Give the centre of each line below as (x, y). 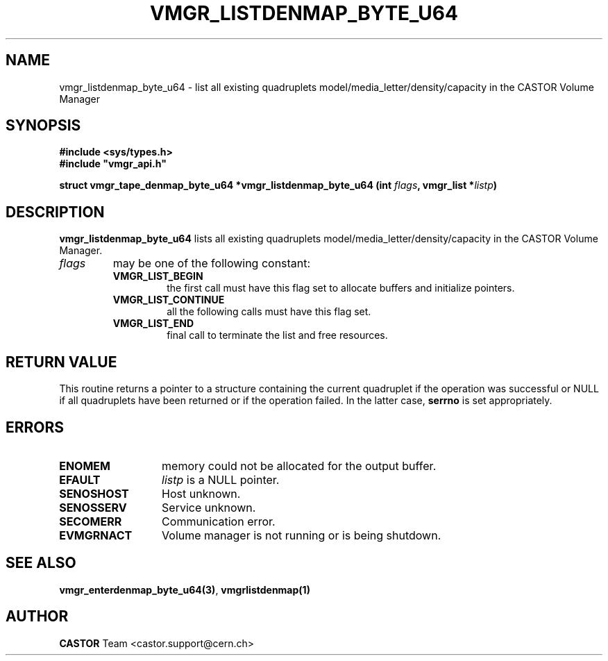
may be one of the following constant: (212, 263)
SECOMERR (91, 521)
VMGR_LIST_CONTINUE (169, 300)
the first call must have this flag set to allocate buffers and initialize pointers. (341, 288)
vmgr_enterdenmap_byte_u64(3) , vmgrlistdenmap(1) (185, 589)
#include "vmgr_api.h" (113, 164)
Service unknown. (209, 507)
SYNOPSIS (43, 126)
